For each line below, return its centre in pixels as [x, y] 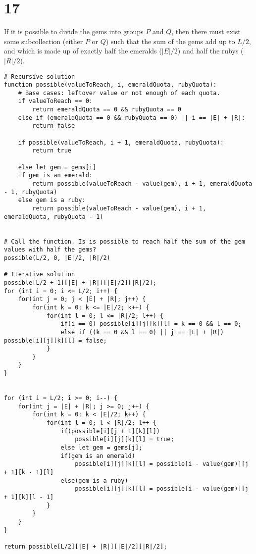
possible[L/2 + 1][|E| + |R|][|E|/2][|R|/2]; [80, 282]
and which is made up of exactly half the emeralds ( [83, 51]
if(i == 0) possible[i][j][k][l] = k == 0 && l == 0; [151, 324]
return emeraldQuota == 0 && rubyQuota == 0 [107, 110]
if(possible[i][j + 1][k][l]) [110, 431]
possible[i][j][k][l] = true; [125, 439]
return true [52, 151]
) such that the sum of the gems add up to [170, 41]
